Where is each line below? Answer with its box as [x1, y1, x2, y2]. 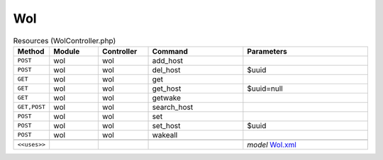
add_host [152, 55, 184, 65]
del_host [152, 64, 181, 74]
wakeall [152, 130, 178, 139]
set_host [152, 120, 181, 130]
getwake [152, 93, 181, 103]
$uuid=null [247, 84, 283, 93]
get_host [152, 84, 182, 93]
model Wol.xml [247, 139, 297, 149]
